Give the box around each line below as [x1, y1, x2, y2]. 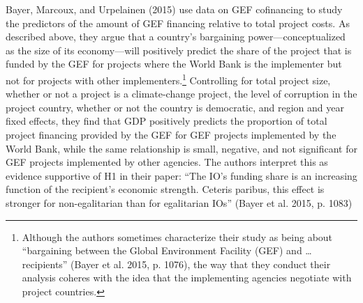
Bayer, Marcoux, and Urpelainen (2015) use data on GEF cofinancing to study [6, 2, 343, 16]
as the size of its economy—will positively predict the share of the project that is [6, 42, 352, 57]
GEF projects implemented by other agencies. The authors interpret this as [6, 155, 328, 169]
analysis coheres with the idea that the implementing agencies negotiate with [22, 270, 352, 285]
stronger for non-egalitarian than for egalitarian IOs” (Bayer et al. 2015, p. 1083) [6, 195, 353, 210]
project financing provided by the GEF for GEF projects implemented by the [6, 127, 336, 141]
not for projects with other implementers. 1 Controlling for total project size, [6, 70, 331, 87]
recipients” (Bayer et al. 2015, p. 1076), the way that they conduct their [22, 256, 331, 271]
